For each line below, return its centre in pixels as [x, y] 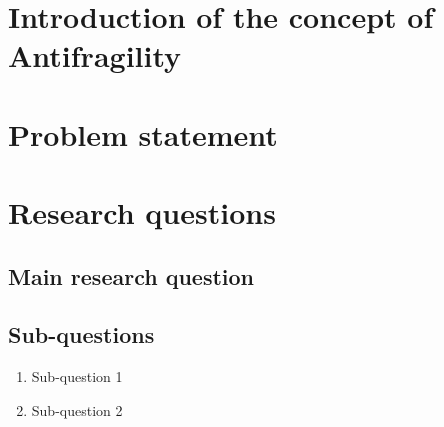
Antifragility [95, 55]
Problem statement [143, 133]
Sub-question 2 [77, 409]
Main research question [131, 275]
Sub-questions [81, 334]
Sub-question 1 [77, 376]
